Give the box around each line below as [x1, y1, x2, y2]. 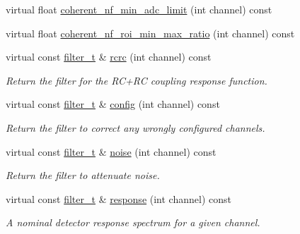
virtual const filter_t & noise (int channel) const [6, 144, 217, 159]
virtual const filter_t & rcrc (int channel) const [6, 49, 212, 64]
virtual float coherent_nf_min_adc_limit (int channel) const [6, 2, 272, 16]
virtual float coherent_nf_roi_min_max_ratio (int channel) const [6, 25, 295, 40]
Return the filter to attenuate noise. [6, 168, 160, 183]
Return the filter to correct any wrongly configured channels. [6, 120, 265, 135]
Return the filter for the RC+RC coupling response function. [6, 73, 267, 87]
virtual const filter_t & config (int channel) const [6, 97, 220, 111]
